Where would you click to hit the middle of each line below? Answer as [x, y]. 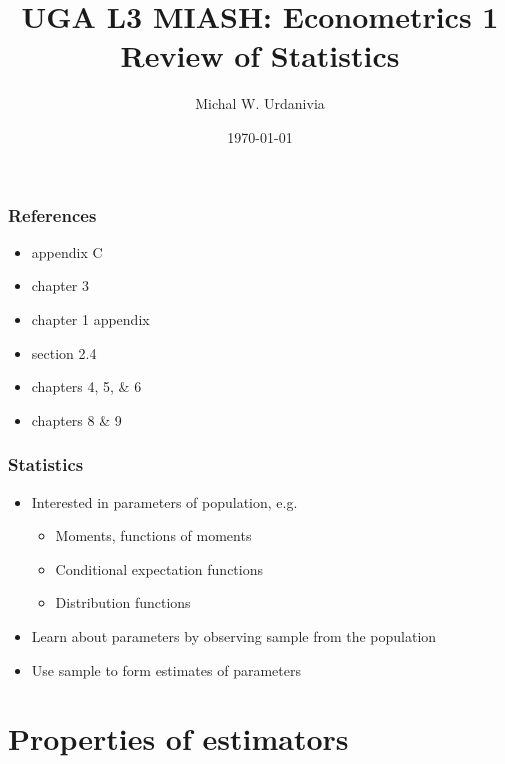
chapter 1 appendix [90, 318]
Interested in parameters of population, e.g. [164, 501]
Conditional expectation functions [159, 568]
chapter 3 [60, 285]
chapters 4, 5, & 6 [86, 386]
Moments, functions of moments [153, 535]
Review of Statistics [260, 55]
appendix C [67, 251]
